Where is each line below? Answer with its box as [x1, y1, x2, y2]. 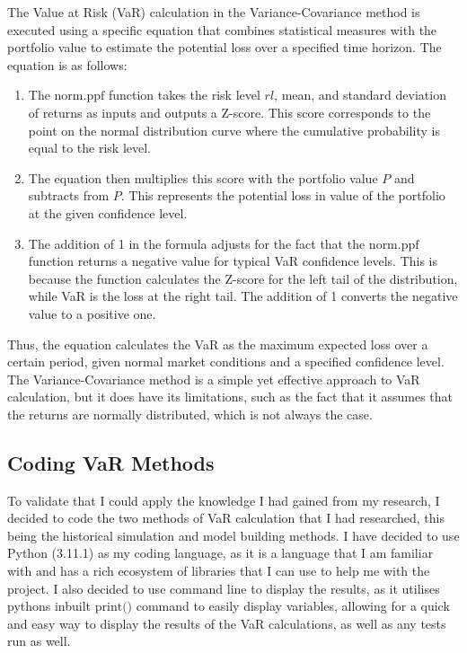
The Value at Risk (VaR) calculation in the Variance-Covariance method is [7, 3, 420, 21]
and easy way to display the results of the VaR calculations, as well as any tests [7, 613, 446, 632]
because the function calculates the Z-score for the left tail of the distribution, [28, 269, 458, 287]
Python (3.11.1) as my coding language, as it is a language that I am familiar [7, 543, 434, 562]
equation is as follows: [7, 55, 128, 74]
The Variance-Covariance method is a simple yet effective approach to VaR [7, 369, 420, 388]
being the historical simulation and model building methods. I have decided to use [7, 525, 460, 544]
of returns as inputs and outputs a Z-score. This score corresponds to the [28, 102, 431, 121]
